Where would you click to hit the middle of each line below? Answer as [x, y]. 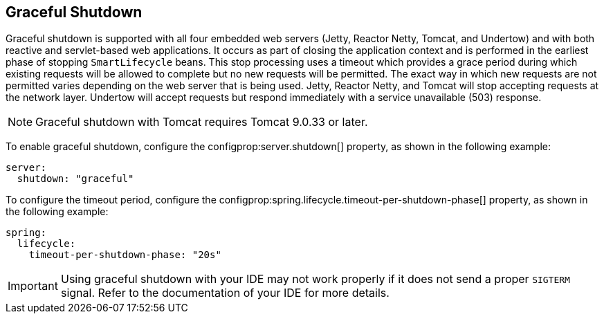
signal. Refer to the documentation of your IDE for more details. [225, 293]
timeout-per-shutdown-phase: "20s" [125, 255]
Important [33, 286]
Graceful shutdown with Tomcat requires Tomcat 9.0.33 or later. [202, 122]
